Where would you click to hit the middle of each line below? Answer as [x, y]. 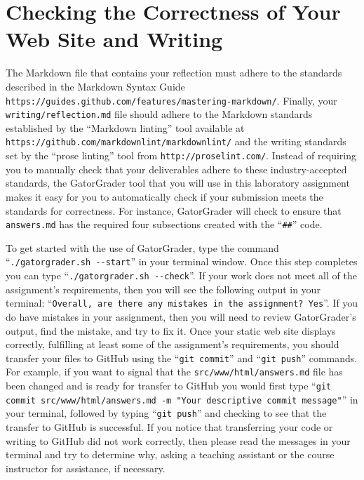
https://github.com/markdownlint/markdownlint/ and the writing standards [176, 141]
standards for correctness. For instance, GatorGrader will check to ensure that [174, 210]
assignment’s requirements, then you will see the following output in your [163, 289]
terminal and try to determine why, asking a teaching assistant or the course [170, 454]
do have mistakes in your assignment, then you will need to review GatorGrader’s [181, 316]
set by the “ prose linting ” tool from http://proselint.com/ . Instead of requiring [181, 155]
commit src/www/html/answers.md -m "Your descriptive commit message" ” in [182, 399]
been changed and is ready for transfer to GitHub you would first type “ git [169, 385]
